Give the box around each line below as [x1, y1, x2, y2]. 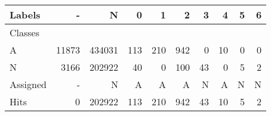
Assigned [10, 77, 47, 91]
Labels [10, 8, 41, 21]
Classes [10, 26, 40, 39]
